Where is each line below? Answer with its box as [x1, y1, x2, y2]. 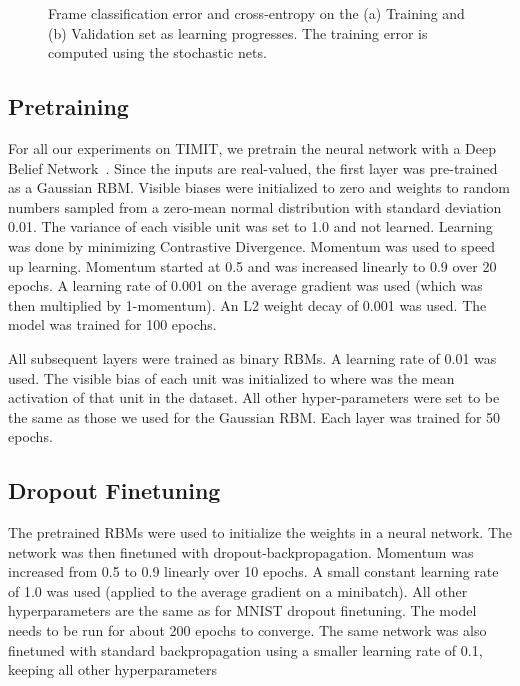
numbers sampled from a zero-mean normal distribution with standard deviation [8, 196, 502, 217]
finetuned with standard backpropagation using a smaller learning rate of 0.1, [8, 639, 483, 660]
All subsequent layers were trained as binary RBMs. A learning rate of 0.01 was [8, 347, 497, 368]
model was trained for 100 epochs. [8, 314, 217, 335]
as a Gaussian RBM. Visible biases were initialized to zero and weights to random [8, 177, 510, 198]
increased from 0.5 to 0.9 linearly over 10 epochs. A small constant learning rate [8, 561, 499, 582]
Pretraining [8, 91, 129, 122]
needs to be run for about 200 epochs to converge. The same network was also [8, 620, 487, 641]
